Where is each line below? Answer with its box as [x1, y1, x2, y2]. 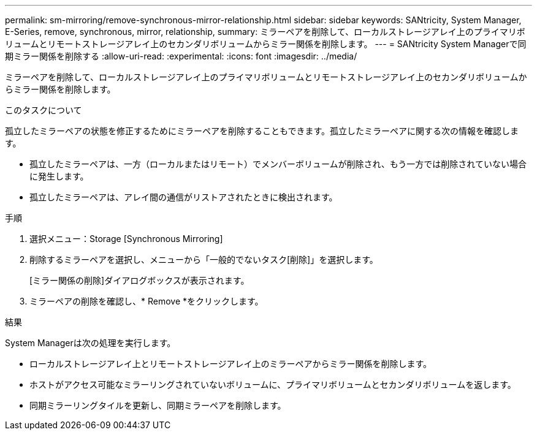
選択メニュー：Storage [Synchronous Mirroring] [29, 233, 223, 244]
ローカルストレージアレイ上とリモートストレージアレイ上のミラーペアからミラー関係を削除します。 [29, 358, 432, 369]
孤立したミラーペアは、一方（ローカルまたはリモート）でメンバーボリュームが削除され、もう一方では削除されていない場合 [29, 159, 527, 169]
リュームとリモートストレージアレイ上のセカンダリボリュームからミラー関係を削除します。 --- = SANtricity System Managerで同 [5, 39, 527, 49]
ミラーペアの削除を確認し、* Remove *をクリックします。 [29, 296, 264, 306]
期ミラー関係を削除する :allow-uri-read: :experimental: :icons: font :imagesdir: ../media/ [5, 51, 357, 61]
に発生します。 [29, 171, 89, 181]
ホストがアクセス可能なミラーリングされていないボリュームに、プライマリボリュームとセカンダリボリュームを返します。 [29, 379, 516, 390]
